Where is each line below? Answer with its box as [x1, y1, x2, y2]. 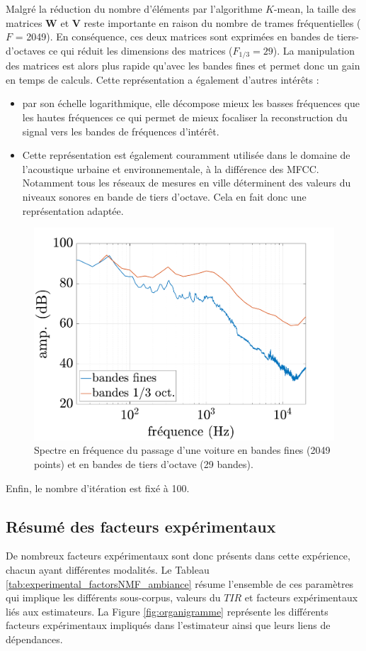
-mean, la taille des [273, 1, 356, 16]
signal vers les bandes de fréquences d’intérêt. [22, 123, 219, 138]
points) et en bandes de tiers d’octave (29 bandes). [34, 457, 253, 472]
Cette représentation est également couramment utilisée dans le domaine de [22, 148, 350, 162]
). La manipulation [273, 43, 355, 57]
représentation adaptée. [22, 203, 124, 218]
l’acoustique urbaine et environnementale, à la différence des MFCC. [22, 161, 319, 176]
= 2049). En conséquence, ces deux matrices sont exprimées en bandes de [15, 29, 334, 44]
